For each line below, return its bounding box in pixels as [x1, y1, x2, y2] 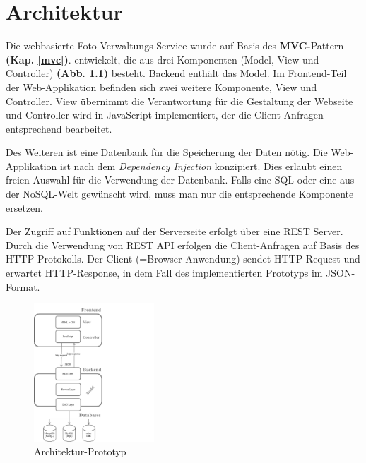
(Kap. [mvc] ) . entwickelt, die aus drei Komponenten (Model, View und [6, 52, 319, 66]
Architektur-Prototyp [34, 444, 126, 459]
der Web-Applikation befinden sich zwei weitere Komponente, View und [6, 79, 317, 94]
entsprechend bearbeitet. [6, 121, 112, 136]
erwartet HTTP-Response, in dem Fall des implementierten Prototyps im [6, 265, 323, 280]
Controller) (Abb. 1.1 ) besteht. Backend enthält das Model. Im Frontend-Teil [6, 66, 347, 80]
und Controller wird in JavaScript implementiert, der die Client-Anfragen [6, 107, 324, 122]
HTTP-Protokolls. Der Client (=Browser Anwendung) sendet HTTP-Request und [6, 251, 360, 266]
